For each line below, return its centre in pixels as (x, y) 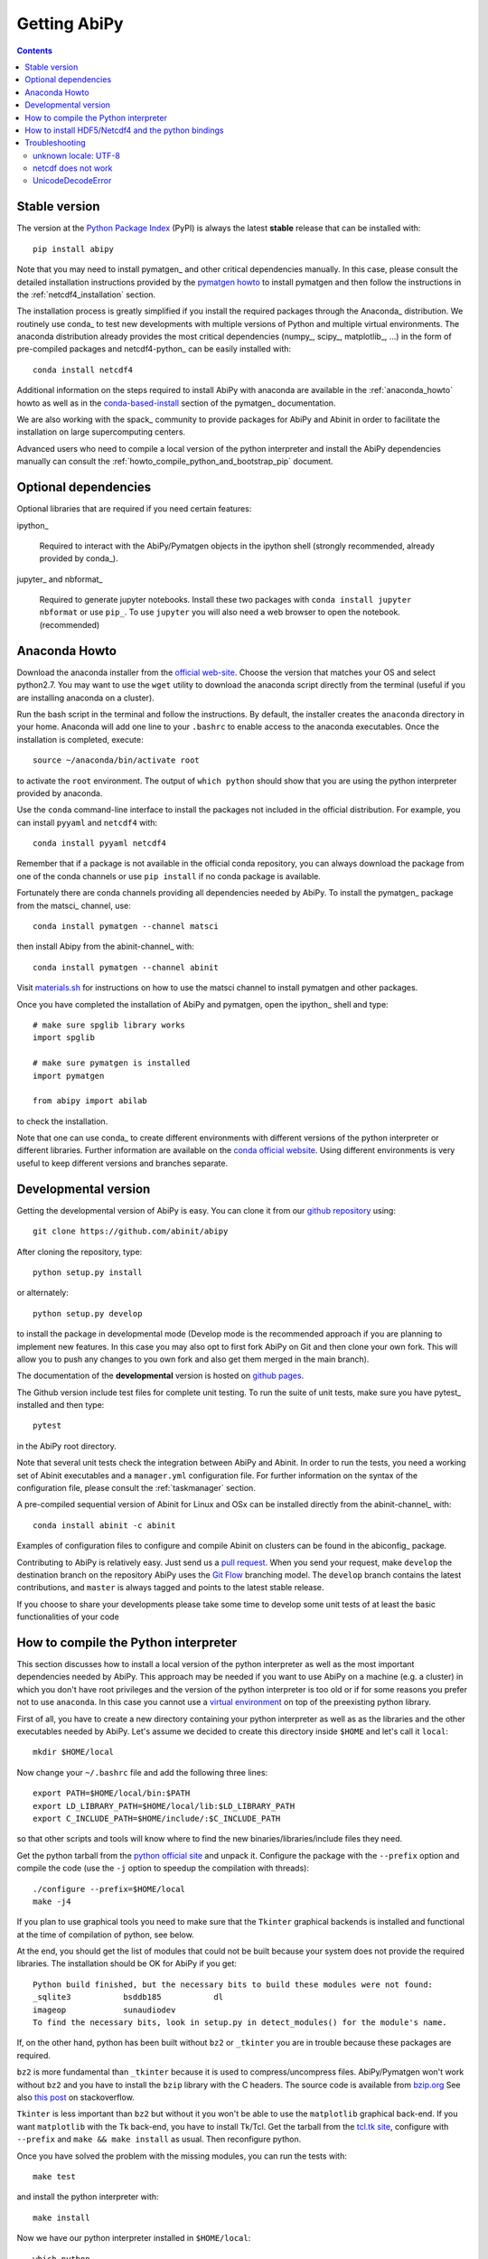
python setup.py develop (88, 1313)
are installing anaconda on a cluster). (86, 698)
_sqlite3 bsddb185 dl (128, 1997)
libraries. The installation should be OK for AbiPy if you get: (127, 1964)
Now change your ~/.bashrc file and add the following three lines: (142, 1772)
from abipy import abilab (90, 1101)
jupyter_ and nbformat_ (60, 579)
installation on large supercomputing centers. (101, 432)
